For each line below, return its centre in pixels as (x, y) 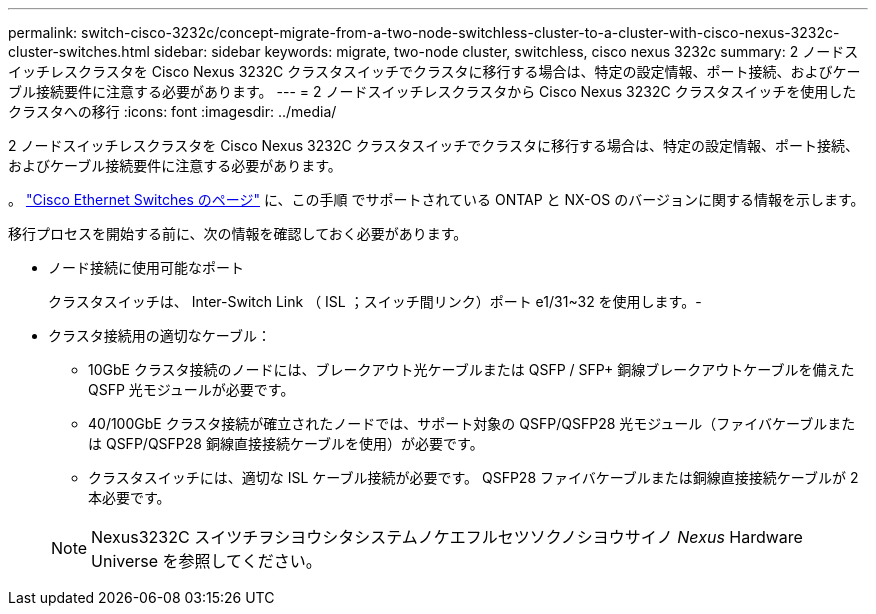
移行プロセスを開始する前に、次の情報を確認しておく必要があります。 (238, 233)
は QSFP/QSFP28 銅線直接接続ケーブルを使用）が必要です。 (286, 443)
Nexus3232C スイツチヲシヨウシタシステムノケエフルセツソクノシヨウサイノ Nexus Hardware (447, 537)
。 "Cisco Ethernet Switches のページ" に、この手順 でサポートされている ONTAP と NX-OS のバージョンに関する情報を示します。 (436, 199)
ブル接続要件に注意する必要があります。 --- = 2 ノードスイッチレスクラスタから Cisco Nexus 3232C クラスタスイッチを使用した (432, 91)
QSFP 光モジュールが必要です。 (191, 389)
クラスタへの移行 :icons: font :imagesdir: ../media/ (172, 111)
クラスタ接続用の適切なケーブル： (159, 335)
